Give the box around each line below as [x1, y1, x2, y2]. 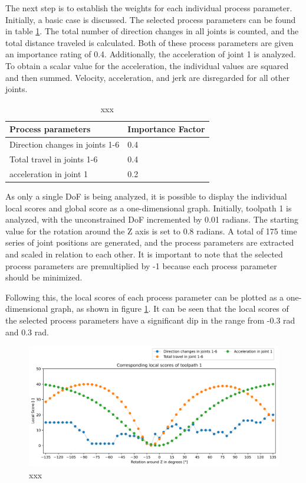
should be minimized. [5, 271, 83, 283]
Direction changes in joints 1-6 [9, 138, 120, 151]
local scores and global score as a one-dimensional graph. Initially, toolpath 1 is [5, 201, 292, 214]
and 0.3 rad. [5, 325, 49, 338]
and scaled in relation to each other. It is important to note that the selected [5, 247, 283, 260]
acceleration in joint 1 [9, 167, 88, 180]
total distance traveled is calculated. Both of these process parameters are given [5, 36, 294, 48]
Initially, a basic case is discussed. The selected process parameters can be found [5, 13, 296, 25]
